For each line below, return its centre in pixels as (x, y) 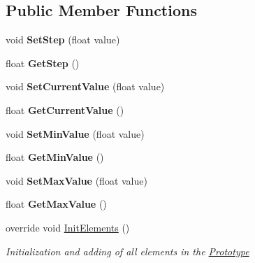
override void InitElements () (68, 227)
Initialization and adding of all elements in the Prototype (127, 251)
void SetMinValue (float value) (75, 133)
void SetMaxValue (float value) (76, 180)
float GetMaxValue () (56, 204)
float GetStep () (43, 63)
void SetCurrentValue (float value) (85, 86)
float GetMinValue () (55, 157)
